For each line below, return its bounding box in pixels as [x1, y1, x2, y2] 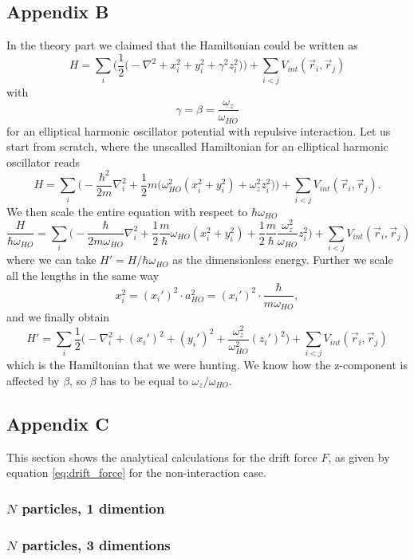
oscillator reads [6, 153, 81, 170]
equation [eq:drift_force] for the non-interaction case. [6, 464, 266, 481]
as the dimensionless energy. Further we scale [172, 251, 393, 268]
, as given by [328, 448, 390, 465]
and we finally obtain [6, 308, 110, 325]
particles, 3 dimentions [22, 534, 171, 554]
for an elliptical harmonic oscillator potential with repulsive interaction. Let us [6, 122, 391, 139]
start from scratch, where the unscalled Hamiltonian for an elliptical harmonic [6, 138, 388, 155]
